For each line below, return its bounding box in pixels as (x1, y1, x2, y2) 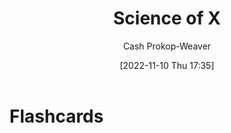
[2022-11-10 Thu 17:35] (119, 59, 215, 71)
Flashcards (9, 105, 104, 127)
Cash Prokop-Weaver (122, 40, 212, 52)
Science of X (113, 7, 221, 30)
